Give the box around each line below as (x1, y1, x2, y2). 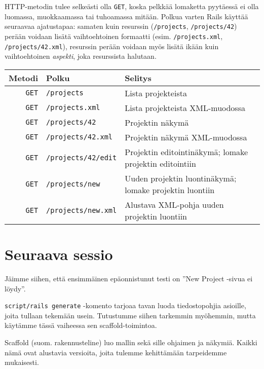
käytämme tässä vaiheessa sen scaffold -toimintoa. (5, 320, 157, 330)
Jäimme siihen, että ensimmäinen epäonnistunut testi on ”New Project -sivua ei (5, 273, 253, 283)
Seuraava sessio (5, 244, 113, 264)
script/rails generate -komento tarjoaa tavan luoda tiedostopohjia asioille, (5, 300, 246, 311)
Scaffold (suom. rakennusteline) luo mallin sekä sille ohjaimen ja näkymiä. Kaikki (5, 337, 257, 347)
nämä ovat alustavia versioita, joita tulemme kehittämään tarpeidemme (5, 347, 227, 357)
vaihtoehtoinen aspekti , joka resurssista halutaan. (5, 51, 157, 61)
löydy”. (5, 283, 26, 293)
